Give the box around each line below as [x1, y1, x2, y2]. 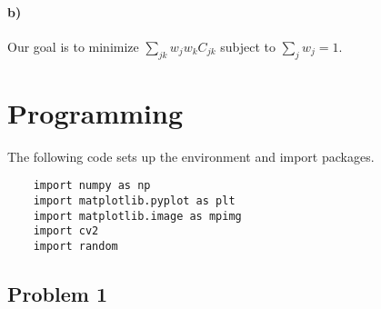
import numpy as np [33, 179, 151, 193]
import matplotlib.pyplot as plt [33, 194, 236, 207]
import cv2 [33, 224, 99, 238]
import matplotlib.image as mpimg [33, 209, 242, 223]
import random [33, 239, 118, 253]
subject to [220, 36, 276, 55]
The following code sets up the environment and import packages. [7, 146, 375, 165]
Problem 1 [7, 279, 107, 307]
